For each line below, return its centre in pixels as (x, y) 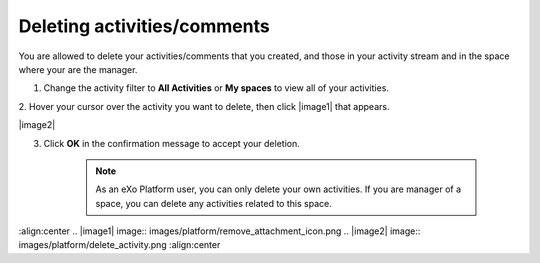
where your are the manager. (78, 69)
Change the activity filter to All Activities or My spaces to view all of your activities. (216, 88)
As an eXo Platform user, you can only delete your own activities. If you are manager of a (278, 189)
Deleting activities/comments (144, 26)
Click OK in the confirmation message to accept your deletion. (171, 143)
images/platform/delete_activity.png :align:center (119, 245)
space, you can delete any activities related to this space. (213, 203)
